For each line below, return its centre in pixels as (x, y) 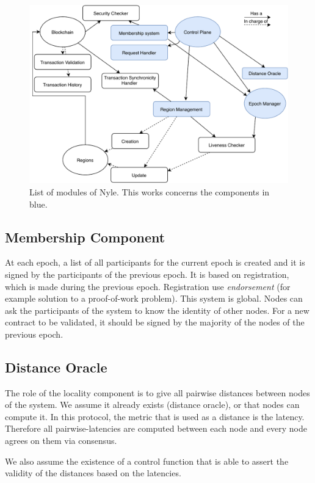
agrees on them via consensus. (61, 441)
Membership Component (85, 237)
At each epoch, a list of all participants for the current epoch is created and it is (155, 262)
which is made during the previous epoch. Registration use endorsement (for (148, 286)
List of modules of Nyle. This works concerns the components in (150, 191)
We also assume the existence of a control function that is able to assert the (147, 461)
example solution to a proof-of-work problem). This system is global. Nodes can (154, 298)
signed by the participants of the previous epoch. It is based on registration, (147, 274)
